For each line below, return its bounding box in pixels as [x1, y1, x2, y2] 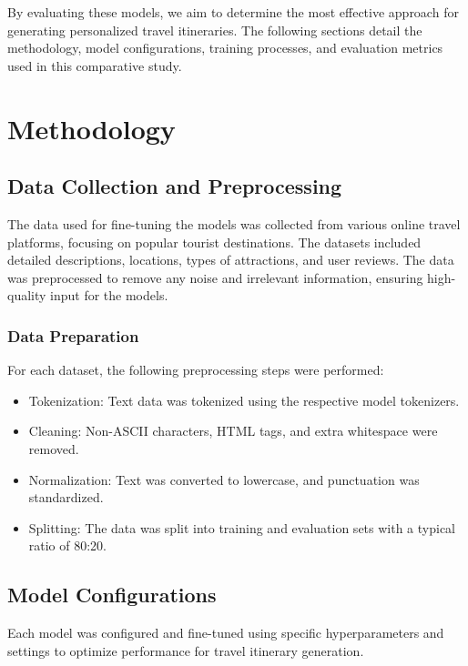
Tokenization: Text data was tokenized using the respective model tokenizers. [28, 390, 460, 409]
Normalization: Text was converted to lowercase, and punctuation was [28, 469, 420, 489]
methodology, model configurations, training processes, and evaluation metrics [7, 38, 443, 57]
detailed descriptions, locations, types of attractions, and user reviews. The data [7, 250, 454, 269]
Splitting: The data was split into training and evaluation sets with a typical [28, 518, 456, 537]
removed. [28, 439, 79, 458]
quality [7, 286, 46, 305]
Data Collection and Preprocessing [7, 172, 342, 200]
